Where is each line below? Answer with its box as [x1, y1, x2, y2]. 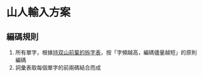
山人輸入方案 [6, 5, 71, 19]
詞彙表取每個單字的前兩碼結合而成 [15, 64, 101, 71]
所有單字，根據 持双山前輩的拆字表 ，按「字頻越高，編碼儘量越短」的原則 [15, 49, 197, 56]
